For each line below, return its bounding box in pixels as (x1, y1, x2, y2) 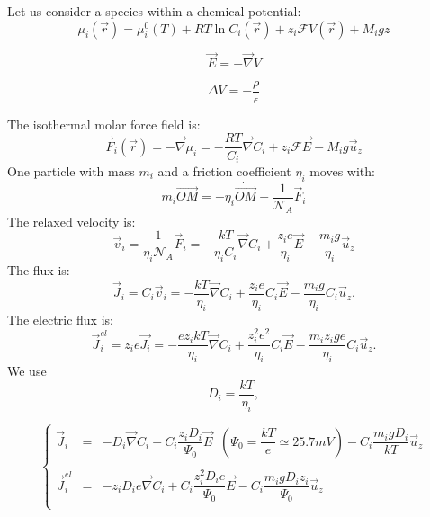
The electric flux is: (7, 309, 113, 328)
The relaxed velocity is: (7, 211, 136, 230)
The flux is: (7, 261, 70, 280)
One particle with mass (7, 161, 135, 180)
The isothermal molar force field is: (7, 114, 201, 133)
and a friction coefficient (157, 161, 291, 180)
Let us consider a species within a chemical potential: (7, 2, 301, 20)
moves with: (309, 161, 375, 180)
